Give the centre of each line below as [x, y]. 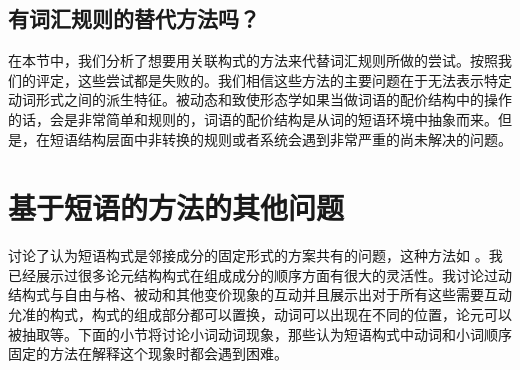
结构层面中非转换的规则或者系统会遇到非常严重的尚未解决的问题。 [294, 138]
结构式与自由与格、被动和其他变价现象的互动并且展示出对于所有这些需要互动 [260, 294]
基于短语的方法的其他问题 [176, 207]
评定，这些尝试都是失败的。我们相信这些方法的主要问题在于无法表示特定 [273, 79]
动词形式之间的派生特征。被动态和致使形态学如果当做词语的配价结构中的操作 [260, 99]
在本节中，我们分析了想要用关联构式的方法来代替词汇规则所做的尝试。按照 [253, 60]
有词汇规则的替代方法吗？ [134, 18]
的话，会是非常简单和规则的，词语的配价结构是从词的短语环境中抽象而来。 [253, 118]
